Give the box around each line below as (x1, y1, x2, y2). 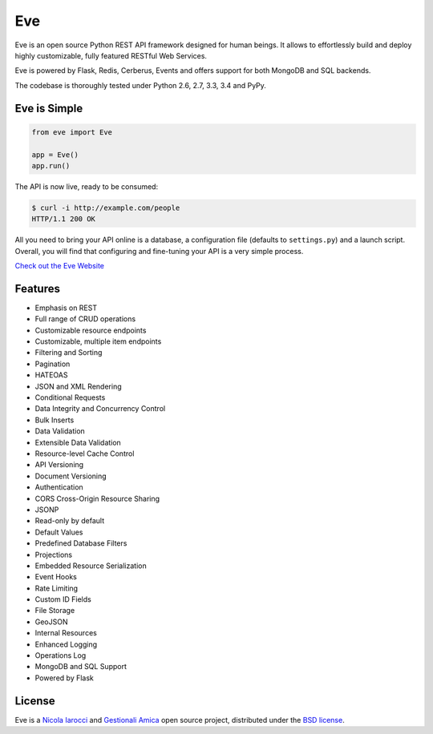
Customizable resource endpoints (34, 325, 147, 335)
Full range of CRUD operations (34, 314, 136, 324)
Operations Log (34, 651, 87, 660)
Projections (34, 550, 72, 559)
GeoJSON (34, 617, 68, 627)
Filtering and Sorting (34, 348, 103, 357)
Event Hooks (34, 572, 78, 582)
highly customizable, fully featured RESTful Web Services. (14, 50, 208, 60)
